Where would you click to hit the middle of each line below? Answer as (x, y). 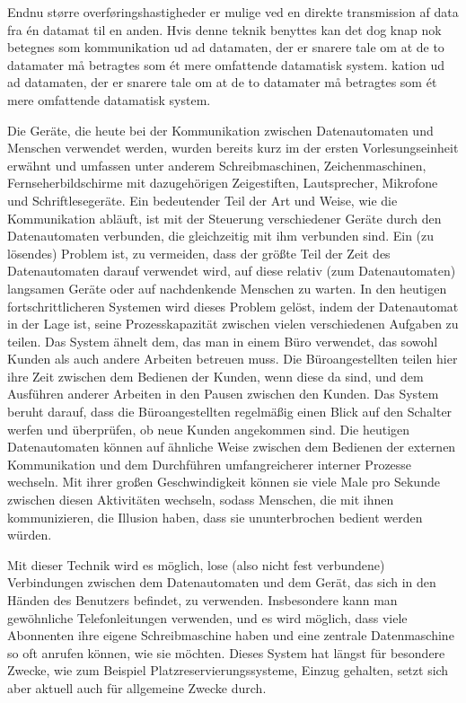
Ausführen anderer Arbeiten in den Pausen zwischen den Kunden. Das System (223, 394)
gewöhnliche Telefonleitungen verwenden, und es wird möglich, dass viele (207, 617)
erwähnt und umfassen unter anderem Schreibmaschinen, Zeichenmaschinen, (217, 165)
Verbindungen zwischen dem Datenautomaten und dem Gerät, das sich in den (222, 582)
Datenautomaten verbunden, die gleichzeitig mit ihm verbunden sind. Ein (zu (221, 236)
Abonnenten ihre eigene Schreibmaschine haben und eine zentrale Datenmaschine (231, 635)
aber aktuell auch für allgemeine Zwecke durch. (137, 687)
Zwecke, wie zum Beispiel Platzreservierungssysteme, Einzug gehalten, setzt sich (228, 670)
